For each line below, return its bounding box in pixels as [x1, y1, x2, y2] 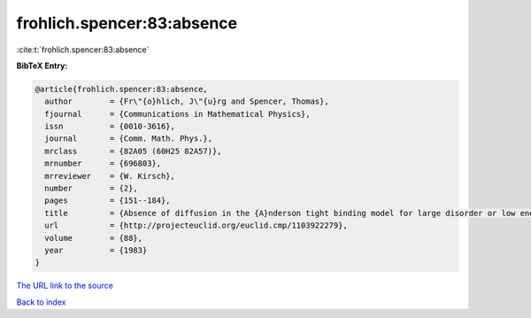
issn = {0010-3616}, [44, 121, 176, 132]
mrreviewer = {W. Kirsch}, [44, 171, 176, 181]
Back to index [16, 297, 66, 307]
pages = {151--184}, [44, 196, 172, 206]
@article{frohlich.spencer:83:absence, [35, 84, 208, 94]
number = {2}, [44, 183, 139, 194]
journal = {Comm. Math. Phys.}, [44, 134, 212, 143]
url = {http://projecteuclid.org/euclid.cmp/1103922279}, [44, 221, 349, 230]
